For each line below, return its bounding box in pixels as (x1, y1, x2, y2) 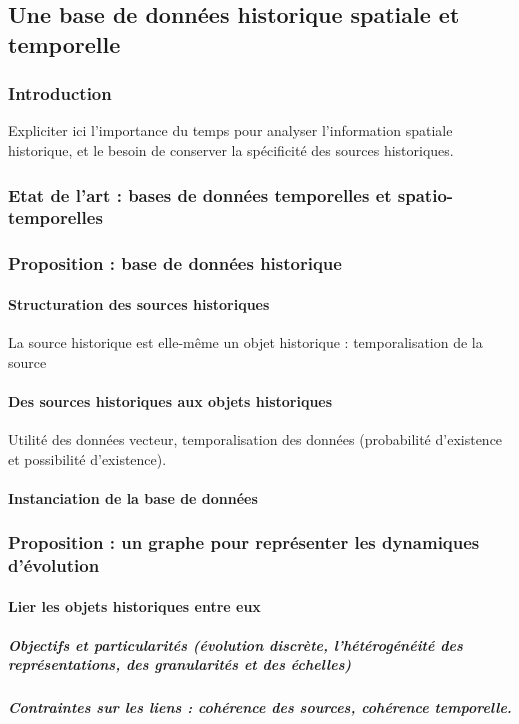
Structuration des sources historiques (8, 293, 270, 314)
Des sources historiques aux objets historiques (8, 390, 333, 411)
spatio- (397, 182, 454, 207)
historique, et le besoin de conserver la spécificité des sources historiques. (8, 139, 454, 160)
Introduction (8, 81, 112, 106)
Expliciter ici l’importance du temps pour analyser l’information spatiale (8, 120, 453, 141)
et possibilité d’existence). (8, 448, 167, 469)
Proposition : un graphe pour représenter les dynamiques (8, 530, 480, 555)
